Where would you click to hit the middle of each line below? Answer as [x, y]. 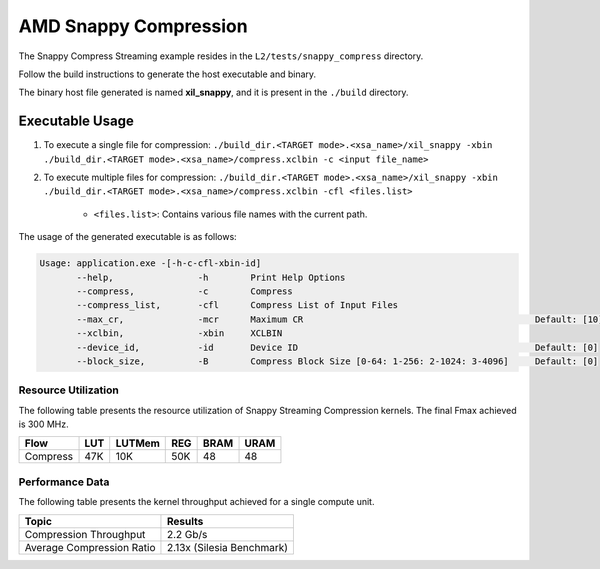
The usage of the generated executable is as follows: [127, 237]
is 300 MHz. [43, 424]
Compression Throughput [85, 534]
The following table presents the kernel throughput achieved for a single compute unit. [196, 502]
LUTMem [137, 443]
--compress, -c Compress [185, 291]
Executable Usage [76, 121]
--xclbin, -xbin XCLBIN [179, 333]
